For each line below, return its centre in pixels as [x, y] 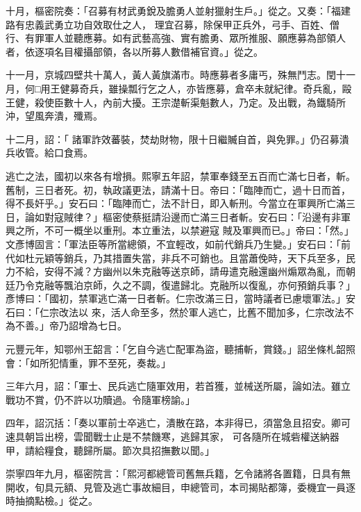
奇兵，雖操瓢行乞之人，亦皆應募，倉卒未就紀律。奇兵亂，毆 [216, 88]
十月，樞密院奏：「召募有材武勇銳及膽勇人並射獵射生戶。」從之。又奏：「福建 [178, 10]
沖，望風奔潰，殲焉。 [54, 116]
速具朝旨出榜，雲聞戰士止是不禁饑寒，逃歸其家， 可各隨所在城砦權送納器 [173, 437]
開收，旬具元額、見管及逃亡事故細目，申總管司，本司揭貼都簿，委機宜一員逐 [180, 487]
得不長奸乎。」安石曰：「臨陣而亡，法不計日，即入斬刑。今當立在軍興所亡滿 [176, 203]
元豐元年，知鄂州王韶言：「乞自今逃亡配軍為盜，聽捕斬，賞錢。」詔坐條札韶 [176, 349]
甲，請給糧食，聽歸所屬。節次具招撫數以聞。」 [110, 450]
